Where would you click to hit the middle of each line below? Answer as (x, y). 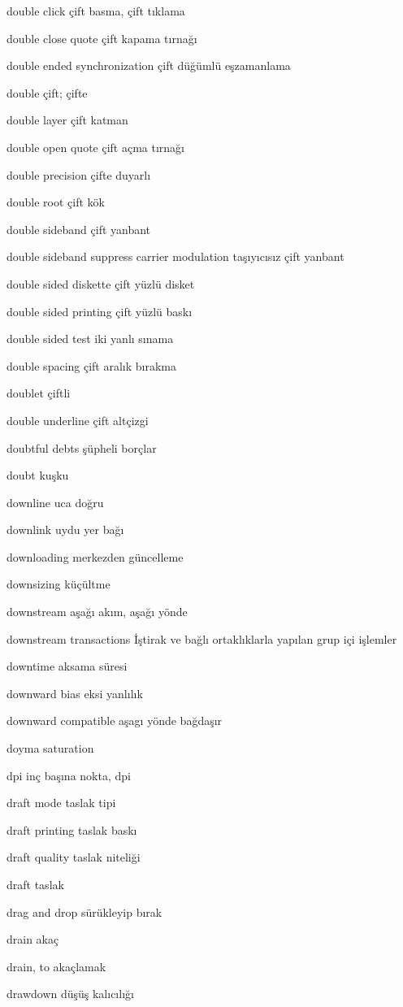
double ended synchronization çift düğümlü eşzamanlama (149, 65)
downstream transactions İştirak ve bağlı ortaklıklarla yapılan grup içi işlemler (202, 638)
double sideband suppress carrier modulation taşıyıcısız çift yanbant (175, 256)
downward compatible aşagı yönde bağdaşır (115, 721)
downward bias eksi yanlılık (75, 693)
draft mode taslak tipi (61, 803)
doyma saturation (50, 748)
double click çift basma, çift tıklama (96, 11)
